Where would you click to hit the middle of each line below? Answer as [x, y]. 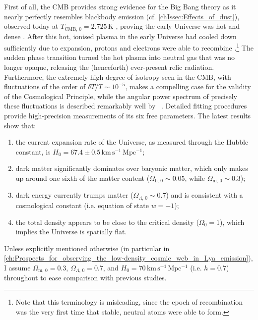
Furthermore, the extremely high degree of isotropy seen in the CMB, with [118, 77]
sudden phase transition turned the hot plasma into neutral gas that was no [119, 57]
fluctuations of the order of [45, 86]
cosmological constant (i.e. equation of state [82, 205]
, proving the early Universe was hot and [178, 26]
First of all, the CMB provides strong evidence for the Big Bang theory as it [120, 6]
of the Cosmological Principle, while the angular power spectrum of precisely [121, 96]
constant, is [33, 151]
